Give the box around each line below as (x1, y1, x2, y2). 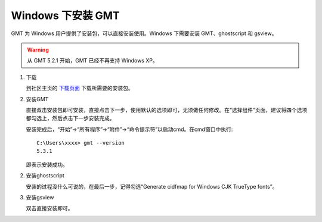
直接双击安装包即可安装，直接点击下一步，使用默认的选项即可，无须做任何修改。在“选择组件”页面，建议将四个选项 (26, 106, 308, 113)
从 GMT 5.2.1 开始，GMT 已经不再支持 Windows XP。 (27, 57, 158, 64)
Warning (27, 46, 49, 53)
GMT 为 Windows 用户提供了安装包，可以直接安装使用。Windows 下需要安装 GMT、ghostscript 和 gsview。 (11, 30, 277, 37)
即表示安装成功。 (26, 161, 68, 168)
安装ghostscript (26, 172, 65, 179)
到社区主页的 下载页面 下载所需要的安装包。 (26, 85, 134, 92)
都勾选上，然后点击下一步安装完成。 (26, 115, 115, 122)
